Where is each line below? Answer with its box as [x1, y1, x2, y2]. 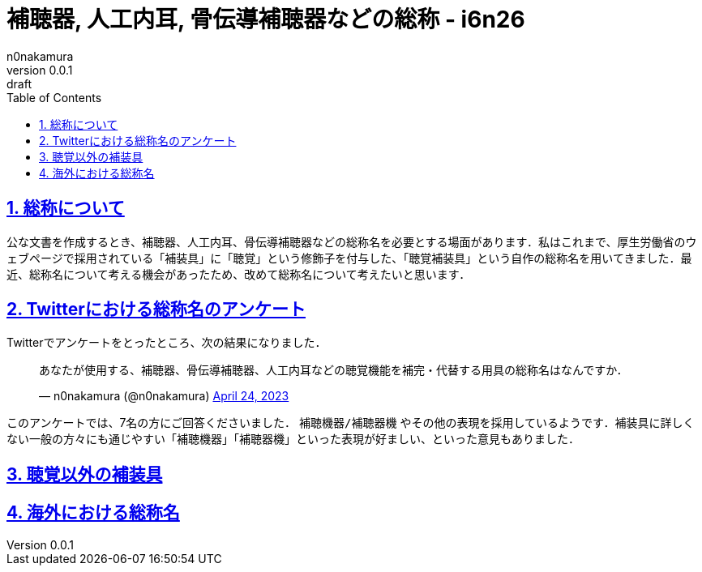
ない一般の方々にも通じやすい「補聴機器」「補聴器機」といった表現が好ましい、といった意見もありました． [6, 432, 580, 446]
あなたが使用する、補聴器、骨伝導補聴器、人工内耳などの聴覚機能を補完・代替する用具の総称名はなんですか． [39, 363, 628, 378]
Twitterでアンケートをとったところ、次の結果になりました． [6, 335, 327, 350]
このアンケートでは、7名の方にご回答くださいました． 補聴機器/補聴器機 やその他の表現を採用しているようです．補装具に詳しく [6, 416, 695, 430]
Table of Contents [6, 90, 102, 105]
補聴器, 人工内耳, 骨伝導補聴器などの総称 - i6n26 [6, 6, 525, 33]
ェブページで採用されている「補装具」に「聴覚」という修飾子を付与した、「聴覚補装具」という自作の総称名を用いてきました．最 [6, 250, 692, 265]
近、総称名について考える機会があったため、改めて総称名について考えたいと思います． [6, 267, 471, 281]
